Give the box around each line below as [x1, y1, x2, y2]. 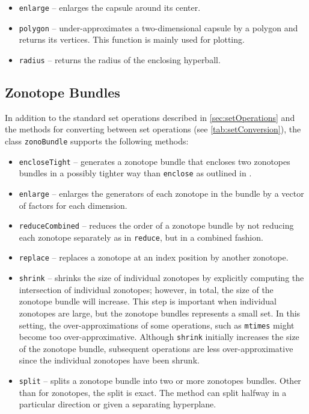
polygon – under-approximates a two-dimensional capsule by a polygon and [19, 21, 298, 34]
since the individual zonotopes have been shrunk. [19, 354, 200, 366]
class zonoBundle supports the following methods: [5, 134, 189, 147]
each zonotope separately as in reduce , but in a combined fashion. [19, 230, 263, 243]
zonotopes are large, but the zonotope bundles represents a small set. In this [19, 306, 301, 319]
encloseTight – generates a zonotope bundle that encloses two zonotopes [19, 155, 290, 167]
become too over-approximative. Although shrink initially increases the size [19, 330, 299, 343]
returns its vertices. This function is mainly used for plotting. [19, 33, 245, 46]
